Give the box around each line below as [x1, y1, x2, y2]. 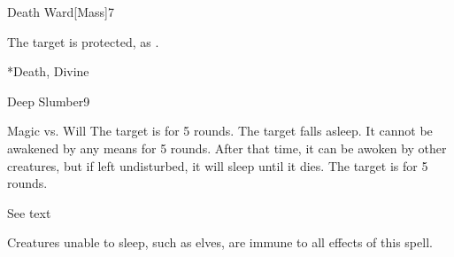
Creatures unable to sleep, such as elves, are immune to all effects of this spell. [7, 233, 433, 252]
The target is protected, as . [7, 32, 159, 51]
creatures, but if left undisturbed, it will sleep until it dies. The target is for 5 [7, 156, 428, 175]
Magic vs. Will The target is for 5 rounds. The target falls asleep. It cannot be [7, 121, 433, 140]
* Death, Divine [7, 62, 89, 81]
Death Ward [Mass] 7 [7, 3, 114, 20]
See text [7, 203, 51, 222]
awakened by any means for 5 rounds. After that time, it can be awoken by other [7, 138, 447, 157]
